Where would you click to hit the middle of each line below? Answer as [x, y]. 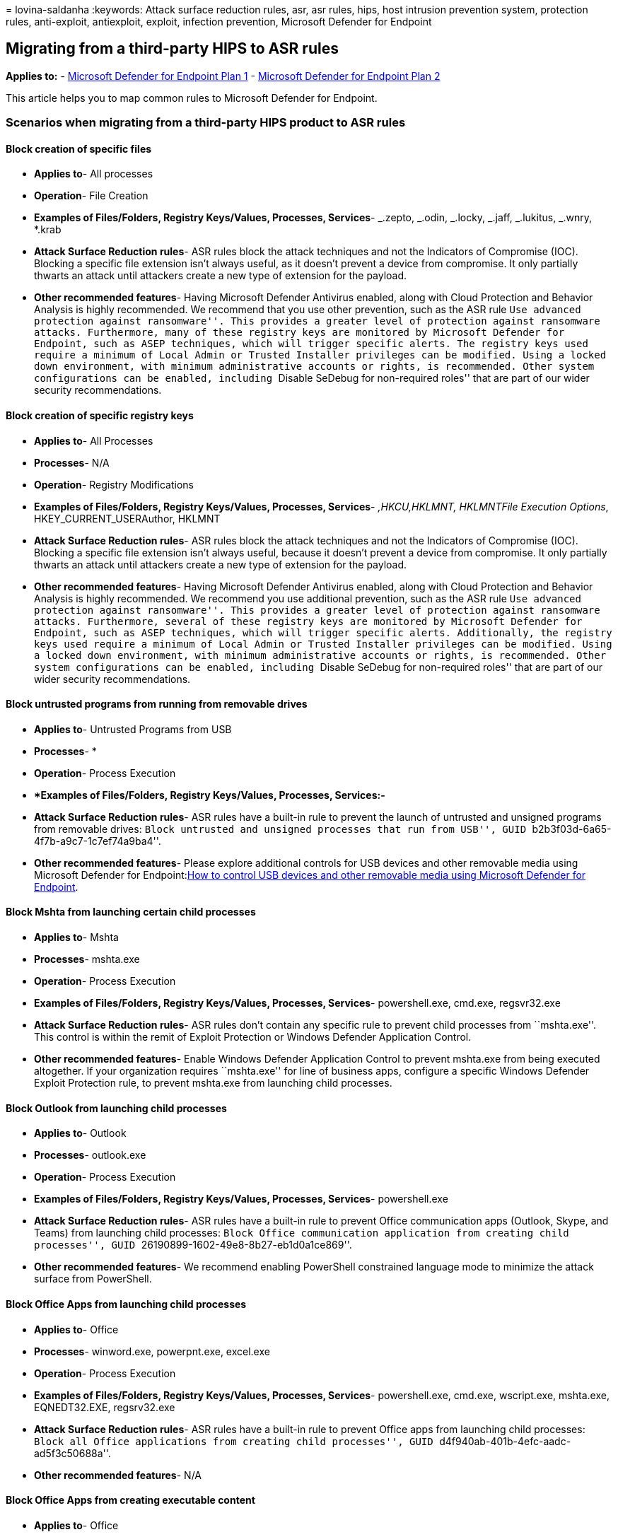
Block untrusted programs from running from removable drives [157, 704]
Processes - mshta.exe [87, 959]
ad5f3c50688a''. [72, 1453]
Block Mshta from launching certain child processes [131, 912]
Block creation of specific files [79, 148]
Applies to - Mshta [76, 937]
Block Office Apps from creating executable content [130, 1500]
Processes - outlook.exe [90, 1155]
